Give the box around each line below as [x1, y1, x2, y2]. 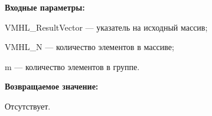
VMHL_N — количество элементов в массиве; [5, 41, 174, 53]
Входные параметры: [5, 1, 85, 13]
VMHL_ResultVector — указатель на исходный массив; [5, 21, 208, 33]
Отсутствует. [5, 100, 51, 112]
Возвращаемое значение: [5, 80, 99, 92]
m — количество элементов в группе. [5, 60, 140, 72]
